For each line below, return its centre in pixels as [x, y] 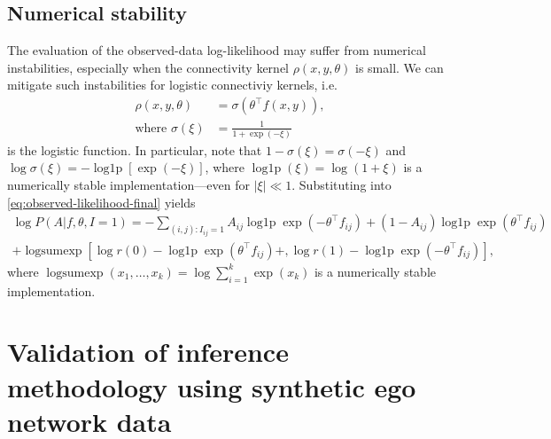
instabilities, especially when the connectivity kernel [148, 67]
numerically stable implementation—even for [128, 185]
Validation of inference [148, 352]
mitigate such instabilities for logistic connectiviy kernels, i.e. [173, 85]
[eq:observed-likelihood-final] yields [101, 202]
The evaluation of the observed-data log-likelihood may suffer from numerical [217, 50]
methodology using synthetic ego [212, 386]
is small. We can [399, 67]
